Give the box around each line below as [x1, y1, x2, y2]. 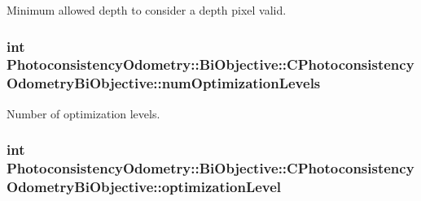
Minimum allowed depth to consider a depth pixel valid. [7, 2, 287, 18]
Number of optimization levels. [7, 105, 160, 122]
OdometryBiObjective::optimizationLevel [7, 177, 282, 197]
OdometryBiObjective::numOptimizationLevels [7, 73, 321, 93]
